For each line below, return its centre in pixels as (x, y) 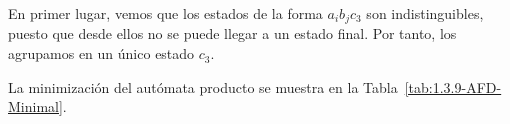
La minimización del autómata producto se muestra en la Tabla (203, 86)
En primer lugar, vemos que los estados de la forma (165, 13)
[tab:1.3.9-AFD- (453, 86)
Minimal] (35, 106)
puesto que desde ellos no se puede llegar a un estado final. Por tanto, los (232, 33)
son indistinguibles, (425, 13)
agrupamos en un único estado (101, 53)
